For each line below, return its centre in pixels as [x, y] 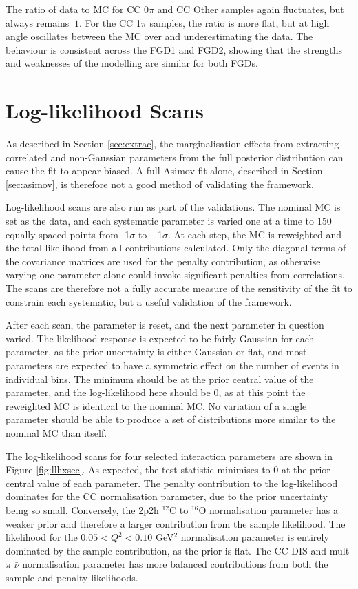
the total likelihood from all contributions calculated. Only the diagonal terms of [176, 248]
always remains [38, 22]
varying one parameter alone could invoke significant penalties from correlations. [175, 275]
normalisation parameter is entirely [255, 537]
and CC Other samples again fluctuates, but [251, 9]
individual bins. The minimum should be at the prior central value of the [160, 379]
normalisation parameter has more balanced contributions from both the [175, 564]
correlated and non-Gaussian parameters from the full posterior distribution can [175, 157]
